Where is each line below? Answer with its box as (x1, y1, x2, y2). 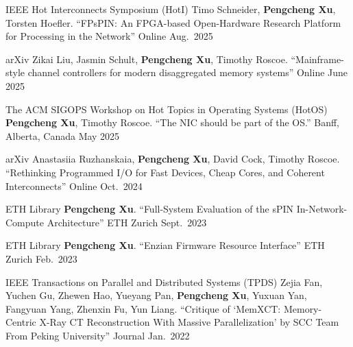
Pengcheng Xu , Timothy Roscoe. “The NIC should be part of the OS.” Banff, (5, 115, 340, 130)
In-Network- (296, 202, 348, 216)
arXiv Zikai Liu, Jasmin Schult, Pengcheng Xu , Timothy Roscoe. (5, 51, 288, 66)
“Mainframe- (291, 51, 344, 66)
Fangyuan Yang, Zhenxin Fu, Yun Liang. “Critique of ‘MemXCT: (5, 301, 281, 315)
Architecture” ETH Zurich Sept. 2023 (47, 215, 207, 229)
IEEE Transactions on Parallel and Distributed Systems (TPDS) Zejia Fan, (5, 274, 323, 289)
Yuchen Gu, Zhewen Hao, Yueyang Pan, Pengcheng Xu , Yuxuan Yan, (5, 288, 307, 302)
